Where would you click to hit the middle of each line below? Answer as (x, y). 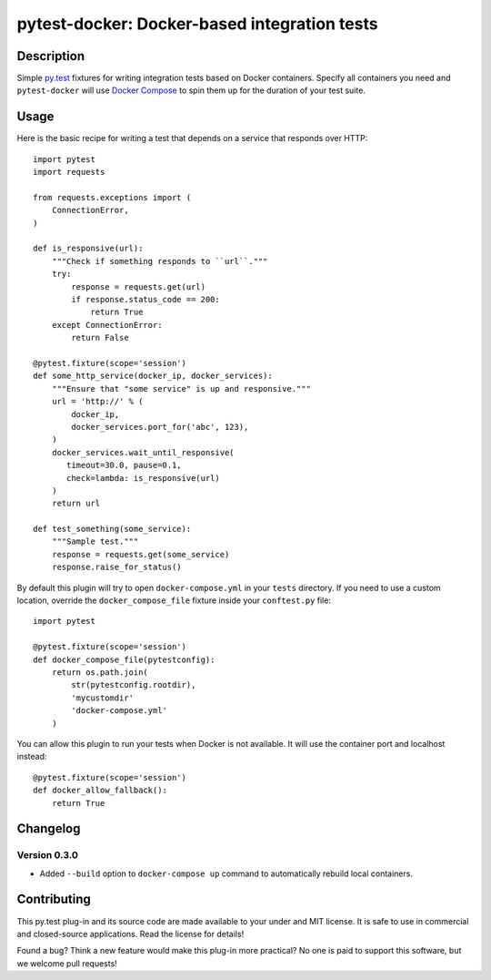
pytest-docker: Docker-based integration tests (197, 24)
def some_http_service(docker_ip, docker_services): (153, 376)
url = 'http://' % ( (97, 402)
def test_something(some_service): (112, 529)
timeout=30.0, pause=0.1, (124, 465)
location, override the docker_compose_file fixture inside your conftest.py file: (174, 600)
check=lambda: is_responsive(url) (143, 478)
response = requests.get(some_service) (140, 554)
